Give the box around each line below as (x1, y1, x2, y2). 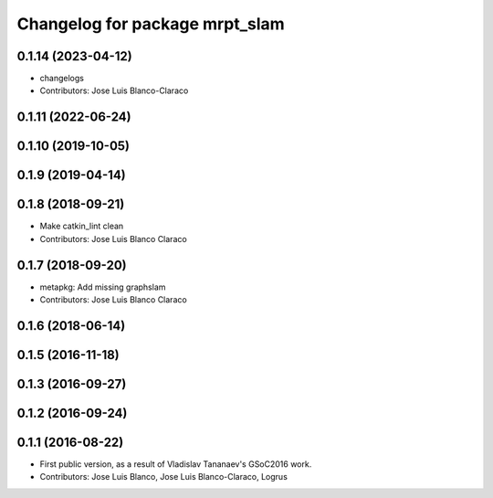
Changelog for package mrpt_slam (16, 14, 285, 34)
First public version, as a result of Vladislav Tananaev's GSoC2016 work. (39, 459, 312, 470)
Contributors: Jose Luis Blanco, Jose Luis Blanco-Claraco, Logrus (39, 472, 288, 482)
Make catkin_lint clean (39, 220, 124, 232)
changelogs (39, 73, 84, 84)
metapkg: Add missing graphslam (39, 281, 166, 292)
